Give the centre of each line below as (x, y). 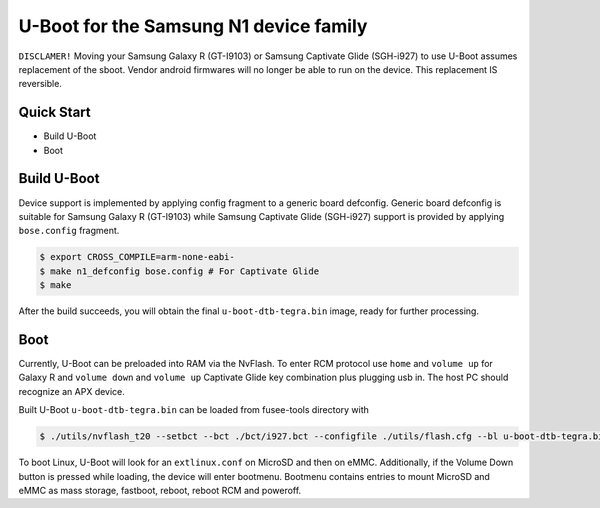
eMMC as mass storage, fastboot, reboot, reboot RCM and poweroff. (160, 490)
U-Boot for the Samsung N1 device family (193, 26)
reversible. (40, 84)
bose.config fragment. (69, 231)
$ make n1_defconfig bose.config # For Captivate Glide (179, 271)
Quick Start (54, 112)
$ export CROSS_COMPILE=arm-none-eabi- (137, 257)
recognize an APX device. (71, 391)
